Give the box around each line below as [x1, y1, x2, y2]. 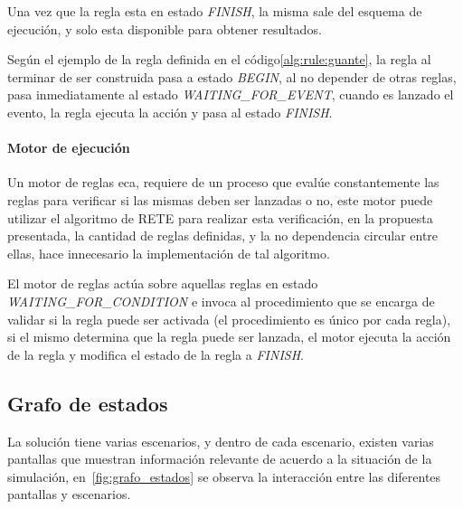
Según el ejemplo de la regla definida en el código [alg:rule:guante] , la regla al [7, 50, 431, 69]
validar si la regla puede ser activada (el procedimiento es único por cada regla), [7, 309, 451, 328]
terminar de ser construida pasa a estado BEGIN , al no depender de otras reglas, [7, 67, 457, 86]
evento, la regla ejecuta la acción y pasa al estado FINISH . [7, 102, 333, 121]
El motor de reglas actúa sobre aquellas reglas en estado [7, 274, 318, 293]
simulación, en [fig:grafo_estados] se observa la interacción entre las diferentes [7, 467, 441, 485]
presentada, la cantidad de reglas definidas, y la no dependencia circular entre [7, 226, 439, 245]
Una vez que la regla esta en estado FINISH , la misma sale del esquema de [7, 2, 422, 20]
